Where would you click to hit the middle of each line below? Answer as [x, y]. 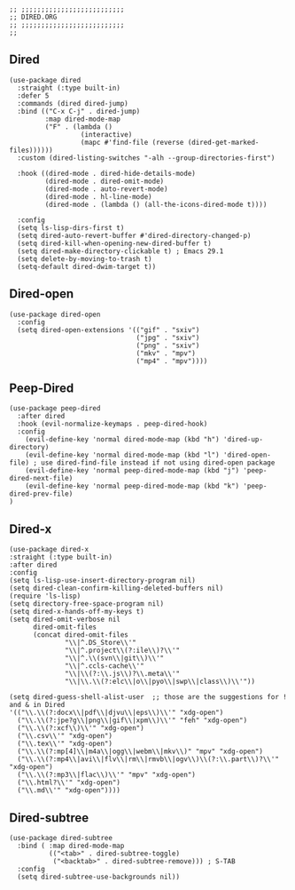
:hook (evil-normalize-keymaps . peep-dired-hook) [113, 424]
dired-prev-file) [41, 494]
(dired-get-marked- [223, 142]
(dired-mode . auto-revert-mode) [106, 189]
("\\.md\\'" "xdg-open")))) [69, 791]
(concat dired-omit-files [80, 635]
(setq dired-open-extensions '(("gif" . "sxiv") [109, 330]
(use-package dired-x [49, 550]
